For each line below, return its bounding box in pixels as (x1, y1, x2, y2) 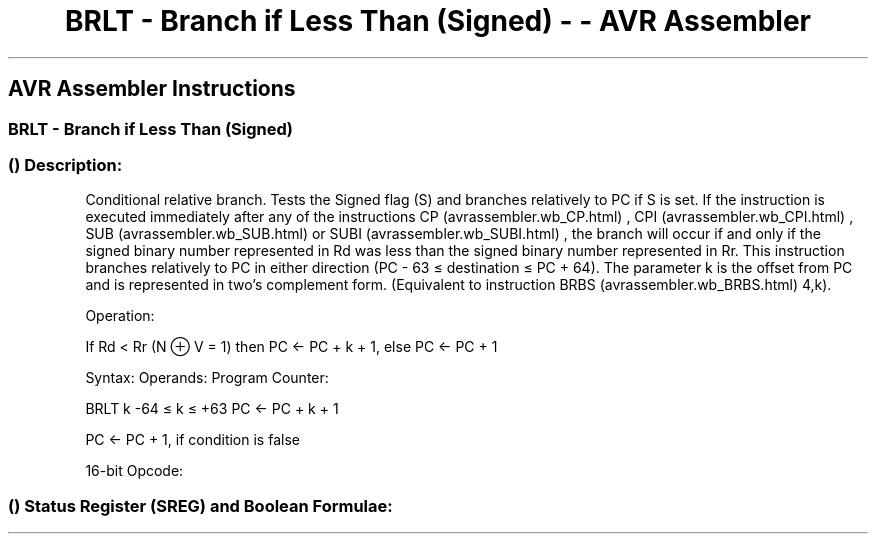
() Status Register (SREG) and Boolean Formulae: (8, 495, 393, 516)
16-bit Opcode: (85, 462, 184, 480)
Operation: (85, 307, 155, 325)
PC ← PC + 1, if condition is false (85, 431, 300, 449)
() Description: (8, 154, 123, 175)
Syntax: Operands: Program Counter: (85, 369, 329, 387)
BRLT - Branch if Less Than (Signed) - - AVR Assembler (64, 4, 812, 38)
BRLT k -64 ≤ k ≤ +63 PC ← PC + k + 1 (85, 400, 339, 418)
